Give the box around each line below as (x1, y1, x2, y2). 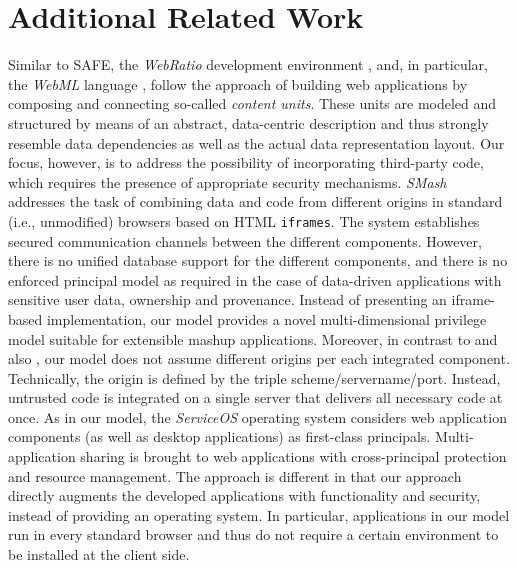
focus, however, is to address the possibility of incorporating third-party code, (8, 152, 484, 173)
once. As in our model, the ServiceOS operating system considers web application (8, 406, 507, 427)
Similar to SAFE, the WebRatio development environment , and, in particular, (8, 54, 488, 75)
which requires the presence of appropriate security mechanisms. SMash (8, 171, 447, 192)
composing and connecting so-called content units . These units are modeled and (8, 93, 497, 114)
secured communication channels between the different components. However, (8, 230, 482, 251)
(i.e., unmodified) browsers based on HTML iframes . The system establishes (8, 210, 480, 231)
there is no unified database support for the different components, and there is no (8, 250, 508, 271)
